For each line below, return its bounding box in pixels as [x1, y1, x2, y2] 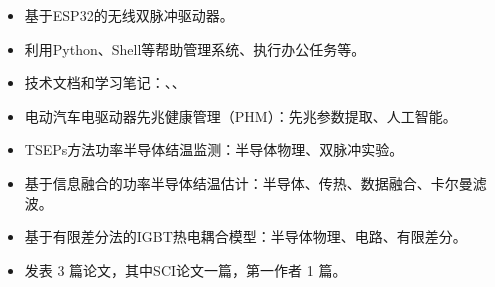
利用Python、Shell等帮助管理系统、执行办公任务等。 [24, 38, 366, 59]
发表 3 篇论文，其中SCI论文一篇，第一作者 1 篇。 [24, 259, 347, 280]
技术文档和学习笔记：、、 [24, 72, 186, 93]
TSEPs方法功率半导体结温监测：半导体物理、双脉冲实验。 [24, 139, 404, 160]
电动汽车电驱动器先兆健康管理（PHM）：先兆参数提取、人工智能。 [24, 105, 457, 126]
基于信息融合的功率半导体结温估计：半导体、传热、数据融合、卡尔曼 [24, 172, 473, 193]
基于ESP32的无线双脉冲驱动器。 [24, 5, 234, 25]
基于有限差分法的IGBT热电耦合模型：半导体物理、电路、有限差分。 [24, 226, 467, 247]
